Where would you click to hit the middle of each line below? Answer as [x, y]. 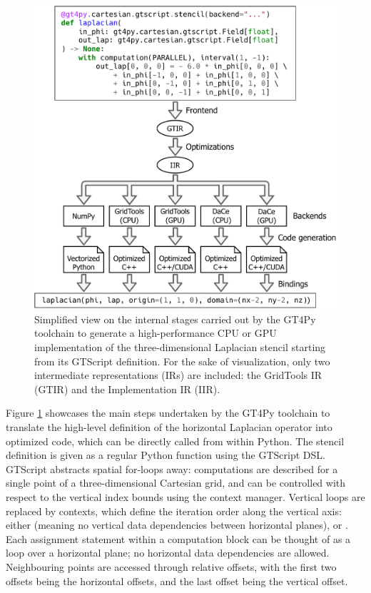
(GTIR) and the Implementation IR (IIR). [127, 389]
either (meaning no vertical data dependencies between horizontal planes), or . [177, 525]
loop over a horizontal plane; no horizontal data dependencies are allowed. [168, 553]
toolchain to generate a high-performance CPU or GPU [156, 333]
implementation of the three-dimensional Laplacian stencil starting [180, 347]
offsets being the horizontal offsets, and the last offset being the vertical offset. [177, 581]
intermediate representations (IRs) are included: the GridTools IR [178, 375]
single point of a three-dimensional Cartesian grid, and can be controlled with [176, 483]
